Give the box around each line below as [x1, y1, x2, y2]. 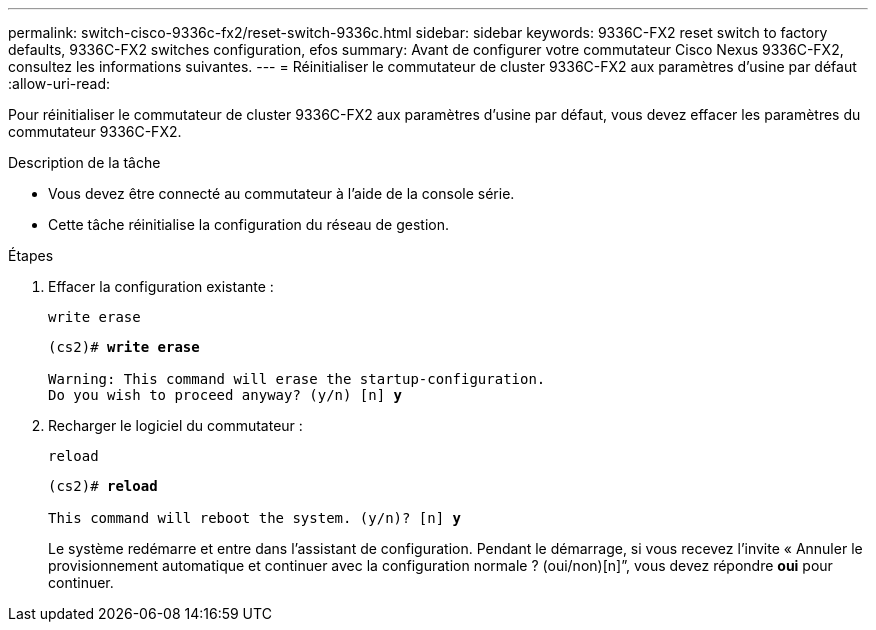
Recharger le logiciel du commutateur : [48, 417, 303, 434]
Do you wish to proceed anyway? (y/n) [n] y [48, 387, 403, 403]
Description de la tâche [8, 154, 161, 171]
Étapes [8, 247, 54, 264]
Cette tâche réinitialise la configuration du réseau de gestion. [48, 216, 449, 233]
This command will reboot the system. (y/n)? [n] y [48, 510, 462, 526]
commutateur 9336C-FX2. [8, 123, 182, 140]
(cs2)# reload [48, 478, 158, 494]
